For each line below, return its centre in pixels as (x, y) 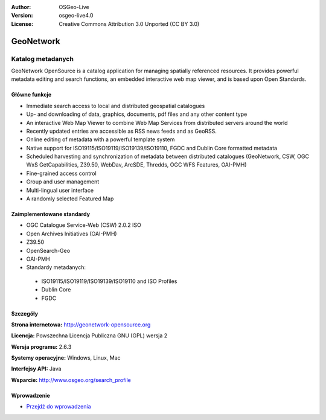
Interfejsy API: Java (36, 369)
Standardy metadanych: (56, 267)
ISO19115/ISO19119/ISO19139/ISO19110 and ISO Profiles (109, 281)
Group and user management (63, 182)
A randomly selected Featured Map (70, 199)
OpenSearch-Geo (48, 250)
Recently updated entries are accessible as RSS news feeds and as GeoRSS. (122, 131)
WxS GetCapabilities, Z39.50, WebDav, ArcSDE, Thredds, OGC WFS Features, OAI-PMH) (136, 165)
